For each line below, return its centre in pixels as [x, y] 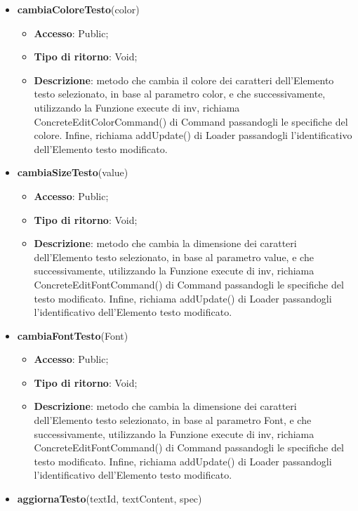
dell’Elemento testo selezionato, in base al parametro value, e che [174, 257]
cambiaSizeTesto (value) [73, 172]
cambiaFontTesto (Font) [73, 335]
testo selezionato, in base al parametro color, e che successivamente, [180, 94]
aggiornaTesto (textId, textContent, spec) [110, 499]
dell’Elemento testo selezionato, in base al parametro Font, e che [173, 420]
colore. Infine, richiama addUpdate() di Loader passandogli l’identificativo [193, 135]
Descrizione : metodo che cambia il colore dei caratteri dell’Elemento [184, 80]
